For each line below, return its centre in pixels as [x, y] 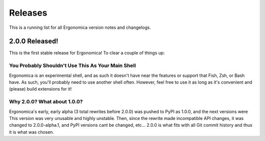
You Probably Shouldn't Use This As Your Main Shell [72, 66]
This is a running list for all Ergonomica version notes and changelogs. [80, 27]
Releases [28, 13]
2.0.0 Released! [34, 41]
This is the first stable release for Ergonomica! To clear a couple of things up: [87, 53]
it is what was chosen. [31, 132]
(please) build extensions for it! [40, 89]
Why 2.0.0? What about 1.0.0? [46, 102]
